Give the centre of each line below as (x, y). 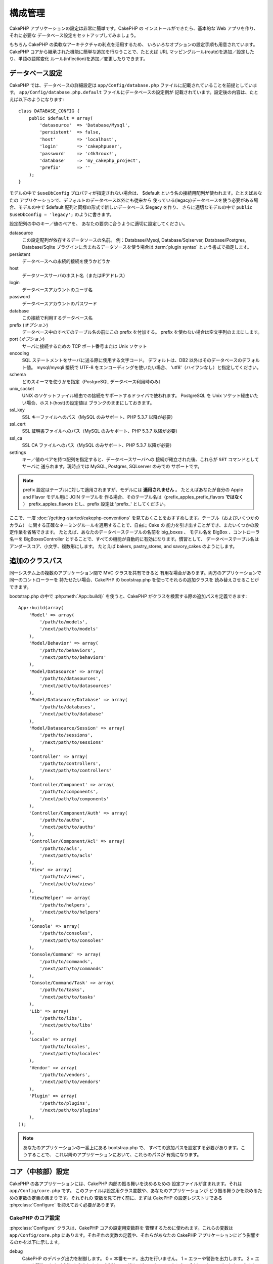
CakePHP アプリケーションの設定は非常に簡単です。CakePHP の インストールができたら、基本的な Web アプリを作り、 (134, 28)
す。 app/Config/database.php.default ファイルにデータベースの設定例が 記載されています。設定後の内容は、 (129, 92)
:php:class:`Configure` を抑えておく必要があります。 (64, 1205)
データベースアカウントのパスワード (60, 304)
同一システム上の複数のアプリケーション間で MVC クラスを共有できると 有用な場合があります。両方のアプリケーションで (135, 573)
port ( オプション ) (27, 339)
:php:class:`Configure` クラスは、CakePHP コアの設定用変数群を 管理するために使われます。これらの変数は (121, 1228)
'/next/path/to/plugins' (70, 1110)
